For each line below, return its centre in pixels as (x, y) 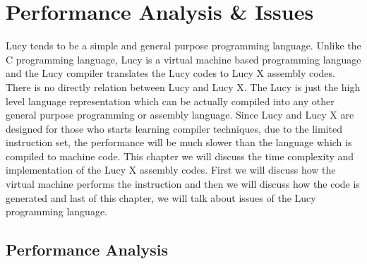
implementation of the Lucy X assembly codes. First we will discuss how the (171, 170)
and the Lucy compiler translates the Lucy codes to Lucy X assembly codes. (170, 73)
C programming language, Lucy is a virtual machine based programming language (183, 59)
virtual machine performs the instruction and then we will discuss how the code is (183, 184)
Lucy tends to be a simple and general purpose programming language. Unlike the (183, 46)
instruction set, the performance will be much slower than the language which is (179, 142)
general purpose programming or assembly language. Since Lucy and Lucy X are (180, 115)
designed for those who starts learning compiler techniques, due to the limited (174, 128)
